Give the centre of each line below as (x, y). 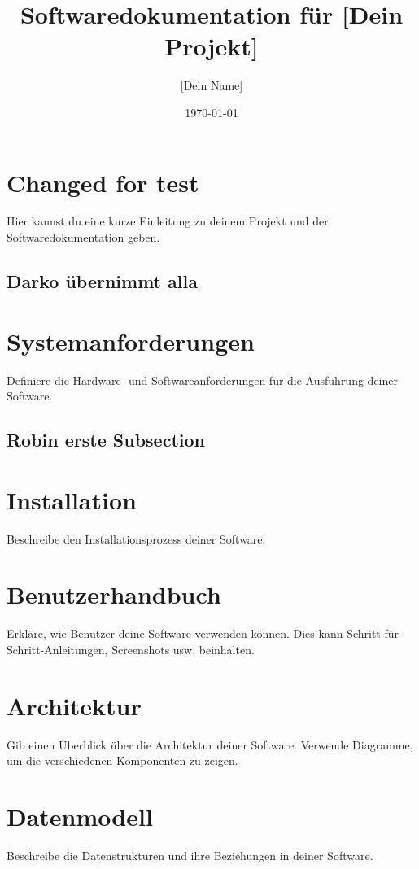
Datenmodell (80, 817)
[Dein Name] (212, 85)
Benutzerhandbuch (114, 594)
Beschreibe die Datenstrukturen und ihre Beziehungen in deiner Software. (190, 855)
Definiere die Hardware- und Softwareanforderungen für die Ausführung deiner (202, 380)
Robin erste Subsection (106, 440)
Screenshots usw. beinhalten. (183, 649)
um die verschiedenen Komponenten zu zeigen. (122, 760)
